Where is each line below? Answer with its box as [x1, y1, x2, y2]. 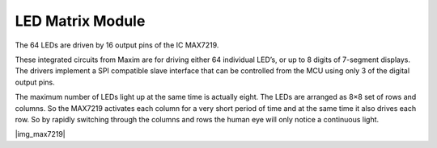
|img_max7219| [15, 129, 66, 139]
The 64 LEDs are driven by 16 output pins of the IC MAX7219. [15, 40, 219, 50]
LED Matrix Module [15, 12, 146, 30]
